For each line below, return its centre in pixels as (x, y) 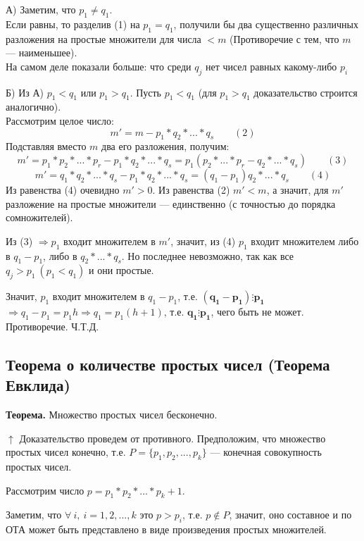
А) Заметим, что (41, 9)
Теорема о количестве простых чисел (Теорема (168, 364)
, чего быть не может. (257, 312)
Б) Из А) (25, 92)
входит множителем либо (305, 241)
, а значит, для (297, 189)
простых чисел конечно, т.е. (66, 452)
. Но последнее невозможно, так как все (208, 255)
